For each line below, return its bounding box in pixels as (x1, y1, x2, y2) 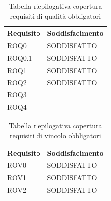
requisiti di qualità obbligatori (10, 10, 101, 21)
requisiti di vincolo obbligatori (10, 130, 101, 140)
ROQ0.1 (7, 52, 32, 63)
